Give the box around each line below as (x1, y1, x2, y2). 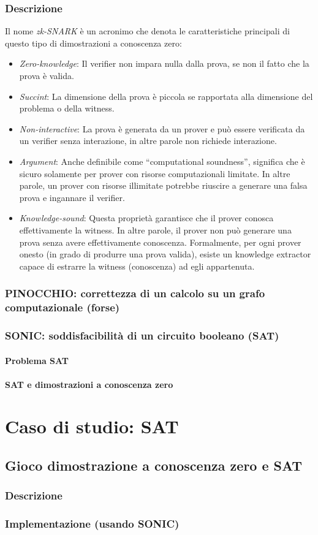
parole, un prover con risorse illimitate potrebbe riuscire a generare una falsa (19, 179, 308, 192)
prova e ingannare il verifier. (19, 191, 125, 203)
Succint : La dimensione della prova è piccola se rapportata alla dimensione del (19, 89, 313, 102)
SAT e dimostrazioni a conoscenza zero (5, 378, 173, 390)
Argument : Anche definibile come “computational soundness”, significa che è (19, 154, 305, 167)
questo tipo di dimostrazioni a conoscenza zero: (5, 36, 182, 49)
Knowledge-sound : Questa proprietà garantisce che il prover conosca (19, 211, 274, 224)
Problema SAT (5, 354, 69, 366)
